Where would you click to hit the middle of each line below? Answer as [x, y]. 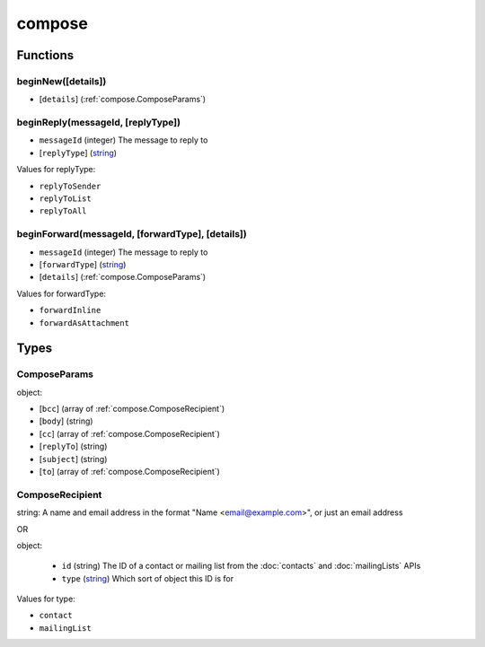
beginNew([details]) [62, 81]
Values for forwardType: [62, 293]
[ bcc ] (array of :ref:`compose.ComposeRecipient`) [132, 409]
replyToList [65, 199]
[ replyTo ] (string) [73, 446]
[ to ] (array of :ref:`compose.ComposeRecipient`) [129, 472]
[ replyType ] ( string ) [78, 153]
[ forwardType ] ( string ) [83, 264]
